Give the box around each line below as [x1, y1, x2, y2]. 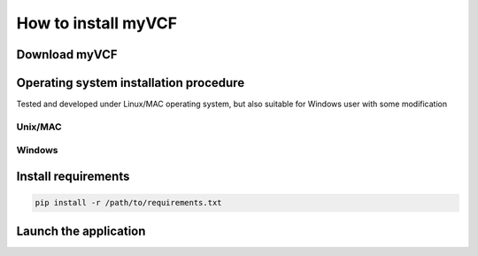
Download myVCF [16, 47, 119, 62]
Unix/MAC [16, 120, 62, 133]
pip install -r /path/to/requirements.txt [35, 198, 222, 208]
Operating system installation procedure [16, 75, 245, 90]
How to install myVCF [16, 13, 177, 33]
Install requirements [16, 169, 130, 184]
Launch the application [16, 223, 146, 238]
